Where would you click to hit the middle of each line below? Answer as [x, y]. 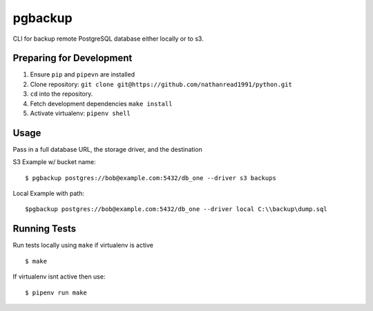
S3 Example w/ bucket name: [54, 162]
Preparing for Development [73, 58]
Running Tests [44, 229]
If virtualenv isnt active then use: [59, 277]
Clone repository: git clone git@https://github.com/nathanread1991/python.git [161, 84]
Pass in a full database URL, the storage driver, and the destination [108, 149]
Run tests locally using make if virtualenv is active [83, 245]
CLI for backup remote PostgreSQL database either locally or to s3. [108, 39]
